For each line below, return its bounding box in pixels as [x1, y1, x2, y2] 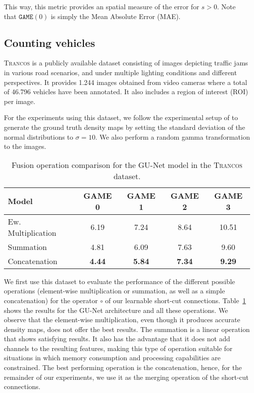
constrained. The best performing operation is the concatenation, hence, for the [4, 362, 242, 372]
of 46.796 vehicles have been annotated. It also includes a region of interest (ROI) [4, 86, 248, 97]
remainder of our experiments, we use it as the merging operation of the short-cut [4, 372, 249, 382]
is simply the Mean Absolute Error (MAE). [50, 11, 181, 21]
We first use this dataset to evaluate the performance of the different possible [4, 276, 235, 286]
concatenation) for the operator [4, 295, 98, 305]
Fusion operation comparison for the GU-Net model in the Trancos [11, 159, 243, 170]
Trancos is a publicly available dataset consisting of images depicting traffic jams [4, 58, 248, 68]
